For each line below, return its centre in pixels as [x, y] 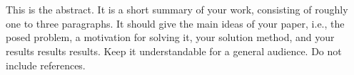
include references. [46, 65]
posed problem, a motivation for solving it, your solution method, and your [170, 37]
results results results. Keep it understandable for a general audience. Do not [174, 51]
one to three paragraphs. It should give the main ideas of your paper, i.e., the [175, 23]
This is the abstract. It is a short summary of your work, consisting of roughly [177, 10]
